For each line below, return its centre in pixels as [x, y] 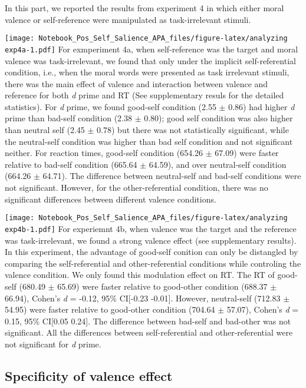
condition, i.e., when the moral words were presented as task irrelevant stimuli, [147, 72]
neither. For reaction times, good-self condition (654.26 [104, 153]
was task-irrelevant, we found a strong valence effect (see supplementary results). [151, 240]
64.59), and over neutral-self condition [218, 164]
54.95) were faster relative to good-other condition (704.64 [110, 309]
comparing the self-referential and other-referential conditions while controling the [153, 263]
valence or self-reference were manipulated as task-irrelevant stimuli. [128, 19]
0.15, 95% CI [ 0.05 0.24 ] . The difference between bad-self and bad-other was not [148, 321]
